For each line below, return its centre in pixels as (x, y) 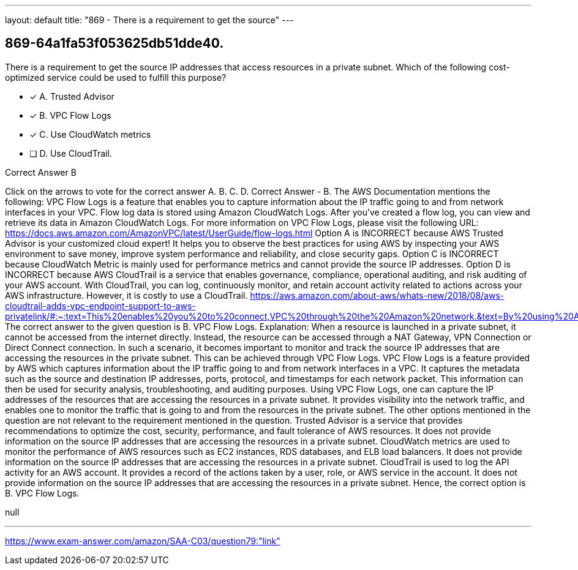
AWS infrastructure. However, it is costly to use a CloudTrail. (126, 295)
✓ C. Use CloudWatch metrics (90, 134)
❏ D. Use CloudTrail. (71, 153)
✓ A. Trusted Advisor (72, 96)
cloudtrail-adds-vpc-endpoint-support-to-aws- (100, 306)
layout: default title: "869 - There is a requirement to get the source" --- (149, 20)
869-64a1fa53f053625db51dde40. (114, 43)
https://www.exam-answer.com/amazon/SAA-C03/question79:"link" (143, 541)
